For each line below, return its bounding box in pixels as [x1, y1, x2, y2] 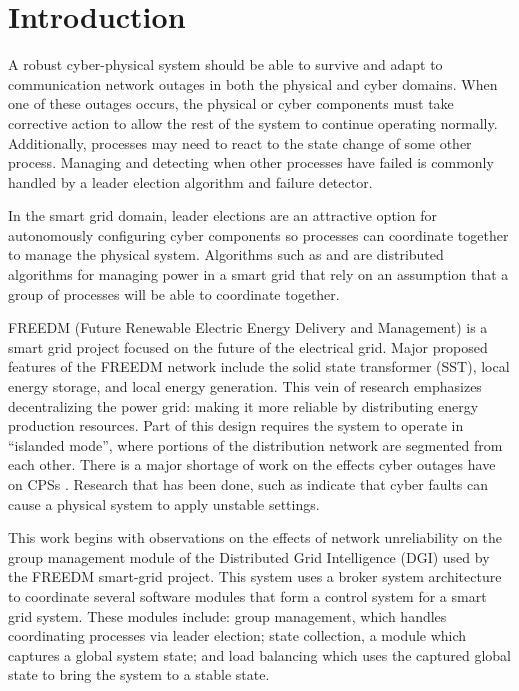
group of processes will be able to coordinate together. [8, 283, 340, 304]
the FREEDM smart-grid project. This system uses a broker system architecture [8, 566, 502, 587]
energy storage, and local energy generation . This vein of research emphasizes [8, 376, 482, 397]
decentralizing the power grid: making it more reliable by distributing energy [8, 395, 479, 416]
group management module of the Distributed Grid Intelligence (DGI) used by [8, 546, 490, 567]
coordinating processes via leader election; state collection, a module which [8, 625, 467, 646]
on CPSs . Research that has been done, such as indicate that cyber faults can [8, 474, 489, 494]
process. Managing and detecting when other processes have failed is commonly [8, 152, 494, 173]
